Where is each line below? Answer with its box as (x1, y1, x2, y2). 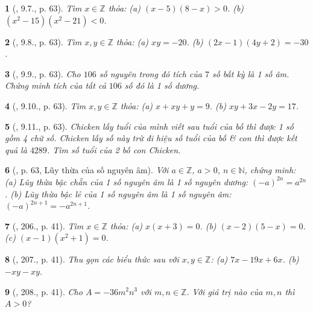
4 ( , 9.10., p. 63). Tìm (5, 99, 86, 112)
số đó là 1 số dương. (124, 79, 200, 92)
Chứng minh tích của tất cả (5, 79, 106, 92)
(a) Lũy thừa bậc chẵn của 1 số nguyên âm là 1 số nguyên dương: (5, 175, 248, 188)
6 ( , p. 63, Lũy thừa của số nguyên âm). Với (5, 164, 169, 176)
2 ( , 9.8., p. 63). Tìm (5, 35, 82, 48)
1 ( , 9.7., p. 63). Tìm (5, 2, 82, 14)
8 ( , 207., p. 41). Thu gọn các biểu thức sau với (5, 253, 179, 266)
